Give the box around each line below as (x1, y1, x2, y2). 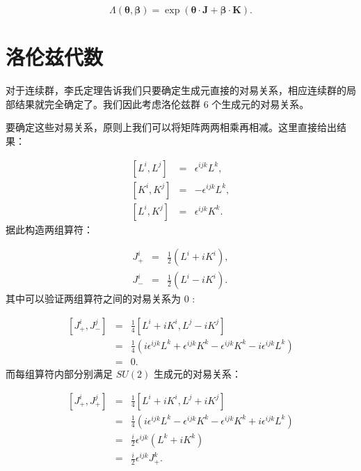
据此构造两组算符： (6, 222, 93, 236)
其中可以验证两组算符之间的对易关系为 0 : (6, 291, 195, 306)
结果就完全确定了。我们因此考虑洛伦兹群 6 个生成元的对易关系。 (15, 96, 310, 111)
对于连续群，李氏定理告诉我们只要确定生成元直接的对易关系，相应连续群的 (6, 83, 346, 98)
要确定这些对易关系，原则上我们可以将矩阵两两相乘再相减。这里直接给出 (6, 120, 337, 134)
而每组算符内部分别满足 (6, 366, 113, 380)
